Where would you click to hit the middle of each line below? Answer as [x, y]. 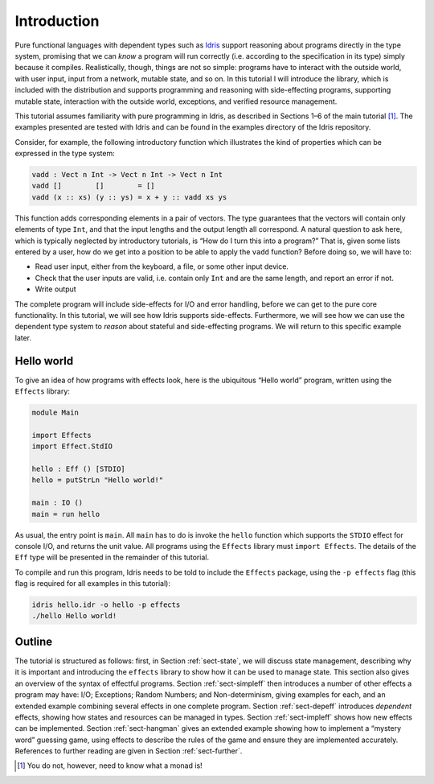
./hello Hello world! [74, 616]
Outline [33, 641]
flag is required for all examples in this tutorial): [92, 584]
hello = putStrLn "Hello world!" [98, 480]
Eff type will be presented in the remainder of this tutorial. [112, 557]
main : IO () [57, 503]
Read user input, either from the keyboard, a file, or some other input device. [162, 266]
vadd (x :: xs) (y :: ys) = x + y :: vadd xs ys [129, 197]
